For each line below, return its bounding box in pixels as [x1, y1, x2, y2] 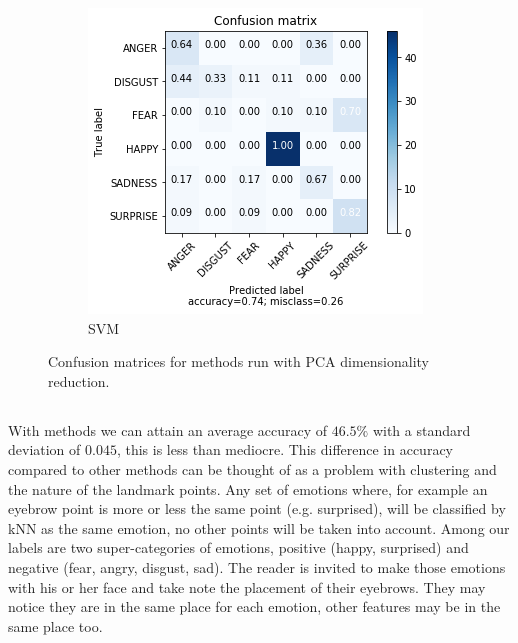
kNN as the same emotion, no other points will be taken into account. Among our [8, 517, 510, 538]
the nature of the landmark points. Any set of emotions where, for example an [8, 478, 488, 499]
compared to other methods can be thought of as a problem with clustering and [8, 458, 497, 479]
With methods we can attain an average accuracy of [8, 419, 328, 440]
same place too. [8, 615, 103, 636]
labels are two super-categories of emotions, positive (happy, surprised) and [8, 537, 469, 558]
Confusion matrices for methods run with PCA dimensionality [48, 351, 429, 372]
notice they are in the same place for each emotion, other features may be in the [8, 596, 501, 617]
